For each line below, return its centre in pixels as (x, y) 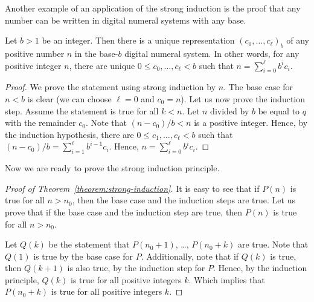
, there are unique (102, 65)
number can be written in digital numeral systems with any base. (126, 20)
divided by (230, 110)
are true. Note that (273, 244)
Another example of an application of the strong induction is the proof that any (153, 8)
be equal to (279, 110)
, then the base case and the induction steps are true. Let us (184, 200)
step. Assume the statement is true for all (82, 110)
